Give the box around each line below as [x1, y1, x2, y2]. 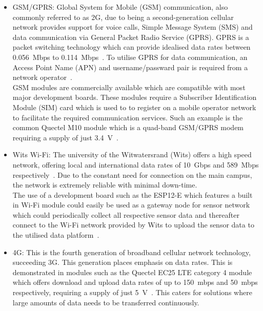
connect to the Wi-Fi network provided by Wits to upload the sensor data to [12, 219, 254, 230]
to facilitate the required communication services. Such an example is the [12, 112, 243, 122]
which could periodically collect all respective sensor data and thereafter [12, 209, 239, 220]
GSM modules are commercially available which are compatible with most [12, 81, 246, 92]
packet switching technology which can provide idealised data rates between [12, 42, 251, 52]
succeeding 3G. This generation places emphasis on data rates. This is [12, 257, 233, 267]
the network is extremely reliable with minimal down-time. [12, 179, 197, 190]
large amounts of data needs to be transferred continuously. [12, 297, 199, 307]
